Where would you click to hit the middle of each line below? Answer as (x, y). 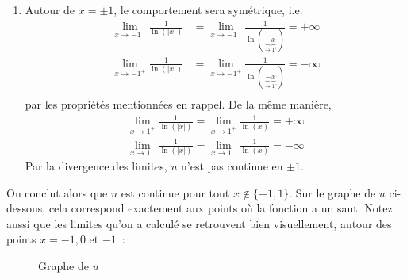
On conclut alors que (57, 192)
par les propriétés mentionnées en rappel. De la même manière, (178, 104)
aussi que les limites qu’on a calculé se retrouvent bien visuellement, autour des (199, 223)
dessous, (26, 208)
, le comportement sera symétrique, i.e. (208, 10)
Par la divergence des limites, (96, 166)
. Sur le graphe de (332, 192)
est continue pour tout (175, 192)
